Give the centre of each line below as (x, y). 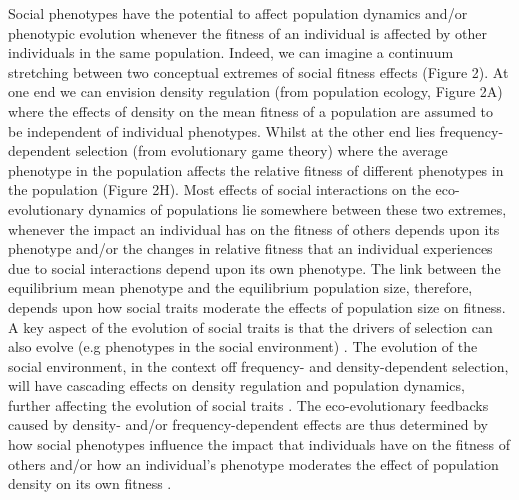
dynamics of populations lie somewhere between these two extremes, (297, 208)
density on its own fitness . (90, 483)
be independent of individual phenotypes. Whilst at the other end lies (221, 130)
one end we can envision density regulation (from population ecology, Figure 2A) (255, 91)
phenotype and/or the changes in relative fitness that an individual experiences (250, 248)
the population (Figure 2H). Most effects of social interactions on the (219, 189)
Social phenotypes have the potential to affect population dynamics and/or (238, 13)
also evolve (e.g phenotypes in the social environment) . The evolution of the (243, 346)
